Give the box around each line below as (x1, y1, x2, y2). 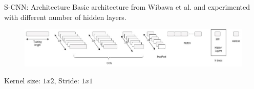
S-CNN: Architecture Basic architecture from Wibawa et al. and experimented (4, 2, 250, 12)
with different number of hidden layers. (4, 11, 126, 22)
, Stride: (54, 75, 79, 86)
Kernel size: (4, 75, 40, 86)
